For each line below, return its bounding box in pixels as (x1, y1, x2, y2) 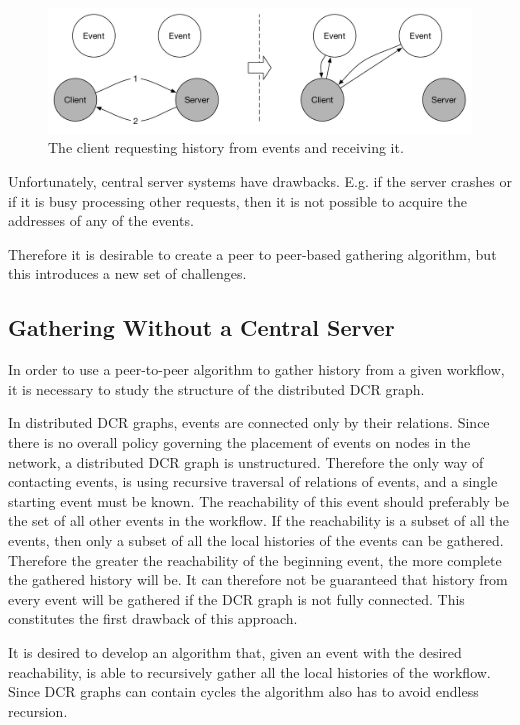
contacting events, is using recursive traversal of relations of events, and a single (8, 471, 498, 492)
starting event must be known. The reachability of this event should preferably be (8, 490, 509, 511)
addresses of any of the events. (8, 210, 194, 231)
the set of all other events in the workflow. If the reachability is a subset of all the (8, 510, 509, 531)
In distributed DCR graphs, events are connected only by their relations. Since (8, 412, 490, 433)
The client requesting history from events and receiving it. (48, 137, 404, 158)
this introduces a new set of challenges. (8, 263, 247, 284)
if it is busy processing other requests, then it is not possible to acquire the (8, 190, 467, 211)
